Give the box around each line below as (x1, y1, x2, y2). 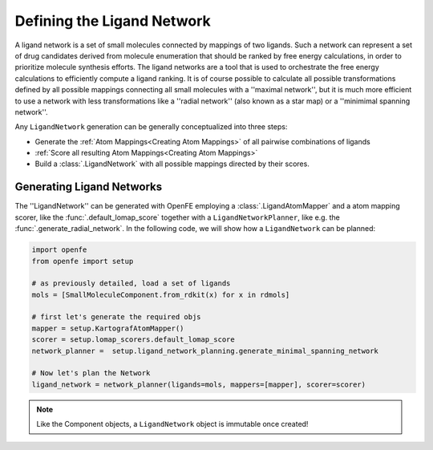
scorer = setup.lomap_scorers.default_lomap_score (31, 335, 236, 344)
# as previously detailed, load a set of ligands (31, 279, 231, 288)
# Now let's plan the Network (31, 369, 151, 378)
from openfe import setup (31, 257, 134, 266)
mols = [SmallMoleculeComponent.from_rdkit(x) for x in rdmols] (31, 290, 290, 299)
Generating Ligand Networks (14, 180, 163, 194)
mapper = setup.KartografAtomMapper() (31, 323, 184, 333)
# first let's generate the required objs (31, 313, 201, 322)
